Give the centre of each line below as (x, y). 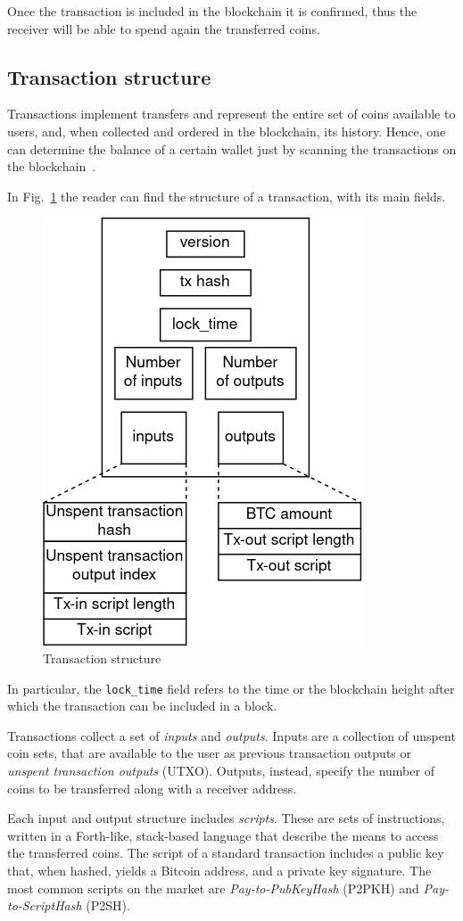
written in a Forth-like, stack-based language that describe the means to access (223, 835)
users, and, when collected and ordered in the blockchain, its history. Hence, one (227, 131)
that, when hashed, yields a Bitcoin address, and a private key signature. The (219, 870)
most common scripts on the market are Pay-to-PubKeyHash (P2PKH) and (213, 888)
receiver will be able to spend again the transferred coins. (164, 28)
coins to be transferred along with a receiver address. (152, 788)
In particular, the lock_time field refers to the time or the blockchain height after (231, 688)
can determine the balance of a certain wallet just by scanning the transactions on (232, 148)
